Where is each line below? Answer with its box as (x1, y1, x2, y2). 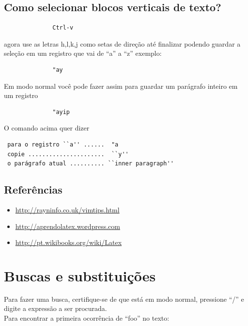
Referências (4, 182, 62, 197)
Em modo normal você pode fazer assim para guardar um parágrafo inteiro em (4, 81, 238, 91)
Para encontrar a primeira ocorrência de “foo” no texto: (4, 313, 170, 323)
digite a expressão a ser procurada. (4, 303, 107, 313)
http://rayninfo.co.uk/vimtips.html (15, 204, 120, 214)
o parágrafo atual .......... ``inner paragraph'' (7, 160, 174, 167)
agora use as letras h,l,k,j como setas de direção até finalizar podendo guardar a (4, 38, 241, 49)
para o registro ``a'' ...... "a (7, 141, 119, 148)
